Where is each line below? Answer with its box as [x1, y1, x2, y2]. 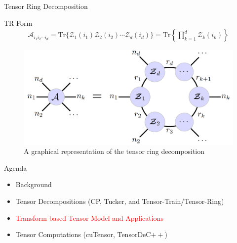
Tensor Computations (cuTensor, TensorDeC [15, 229, 151, 240]
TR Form [4, 17, 33, 28]
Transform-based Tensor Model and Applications [15, 212, 163, 223]
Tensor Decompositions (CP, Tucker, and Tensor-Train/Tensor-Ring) [15, 196, 224, 206]
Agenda [4, 162, 27, 173]
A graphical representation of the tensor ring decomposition [24, 146, 205, 156]
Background [15, 179, 52, 190]
